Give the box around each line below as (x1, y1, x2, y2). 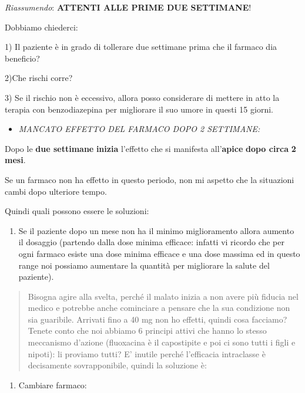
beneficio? (5, 52, 40, 64)
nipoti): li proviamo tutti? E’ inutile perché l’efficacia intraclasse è (28, 347, 266, 360)
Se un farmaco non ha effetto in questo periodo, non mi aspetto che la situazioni (5, 173, 294, 185)
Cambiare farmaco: (18, 378, 87, 391)
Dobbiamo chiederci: (5, 21, 78, 33)
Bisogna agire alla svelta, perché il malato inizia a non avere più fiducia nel (28, 290, 299, 302)
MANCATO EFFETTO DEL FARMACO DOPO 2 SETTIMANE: (18, 123, 260, 135)
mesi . (5, 154, 26, 166)
